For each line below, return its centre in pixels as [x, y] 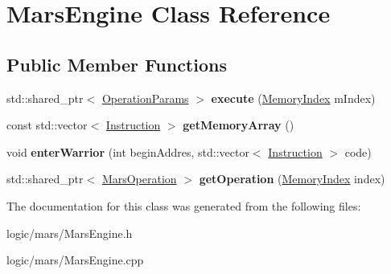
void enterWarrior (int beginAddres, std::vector [128, 151]
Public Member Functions [117, 64]
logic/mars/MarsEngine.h [70, 233]
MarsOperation [139, 179]
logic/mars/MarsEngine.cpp [75, 260]
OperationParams [145, 98]
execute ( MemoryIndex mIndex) [293, 98]
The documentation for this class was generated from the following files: [184, 205]
